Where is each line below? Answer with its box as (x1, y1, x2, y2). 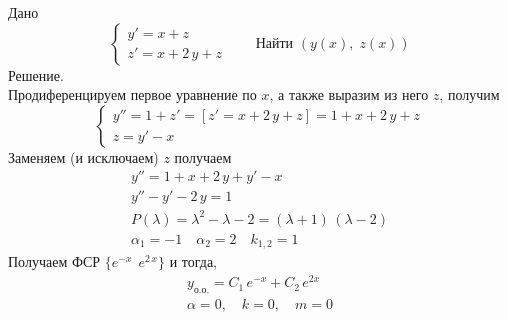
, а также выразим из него (269, 84, 429, 105)
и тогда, (169, 251, 217, 272)
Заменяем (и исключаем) (8, 146, 159, 167)
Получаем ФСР (8, 251, 101, 272)
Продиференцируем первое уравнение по (8, 84, 257, 105)
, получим (439, 84, 500, 105)
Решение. (8, 64, 64, 85)
